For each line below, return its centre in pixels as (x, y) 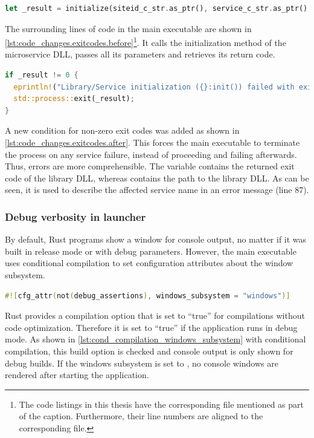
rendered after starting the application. (77, 375)
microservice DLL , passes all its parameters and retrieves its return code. (140, 54)
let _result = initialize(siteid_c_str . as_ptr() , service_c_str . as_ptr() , (159, 8)
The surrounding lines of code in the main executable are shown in (128, 28)
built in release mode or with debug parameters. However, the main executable (151, 251)
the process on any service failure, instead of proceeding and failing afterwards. (151, 154)
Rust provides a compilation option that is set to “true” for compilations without (155, 315)
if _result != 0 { (42, 75)
